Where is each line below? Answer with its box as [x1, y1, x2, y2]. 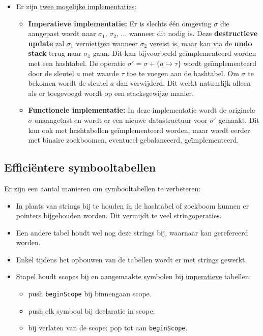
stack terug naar [28, 48, 81, 58]
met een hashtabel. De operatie [28, 57, 126, 68]
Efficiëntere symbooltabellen [4, 159, 156, 175]
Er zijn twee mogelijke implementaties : [16, 1, 137, 11]
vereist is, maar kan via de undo [149, 38, 252, 48]
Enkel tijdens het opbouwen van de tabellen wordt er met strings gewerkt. [16, 254, 247, 264]
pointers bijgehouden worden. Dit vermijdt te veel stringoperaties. [16, 210, 222, 221]
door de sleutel [28, 68, 74, 78]
